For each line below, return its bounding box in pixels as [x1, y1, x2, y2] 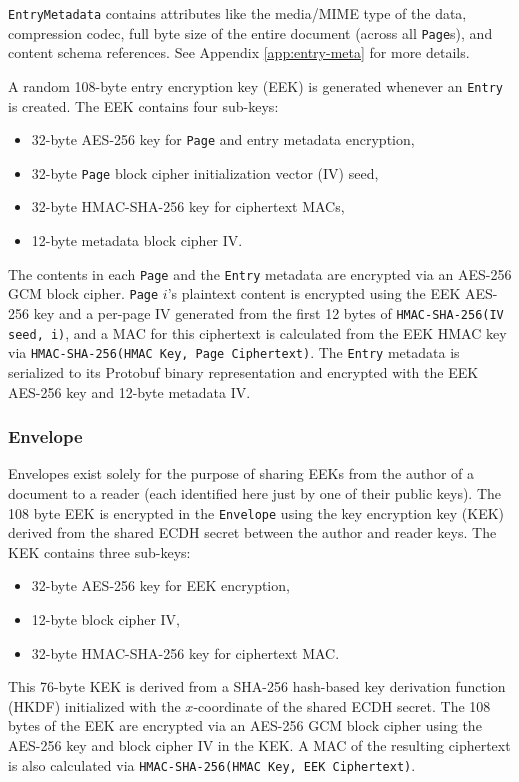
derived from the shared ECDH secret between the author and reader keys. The [8, 522, 497, 543]
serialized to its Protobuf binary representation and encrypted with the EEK [8, 361, 479, 382]
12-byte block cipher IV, [31, 608, 181, 629]
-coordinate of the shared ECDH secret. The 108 [193, 695, 491, 716]
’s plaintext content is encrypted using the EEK [167, 283, 461, 304]
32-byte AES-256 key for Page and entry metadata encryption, [31, 129, 415, 150]
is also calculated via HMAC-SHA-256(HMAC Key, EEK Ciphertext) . [8, 754, 416, 775]
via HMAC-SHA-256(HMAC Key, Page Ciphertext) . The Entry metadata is [8, 342, 460, 363]
